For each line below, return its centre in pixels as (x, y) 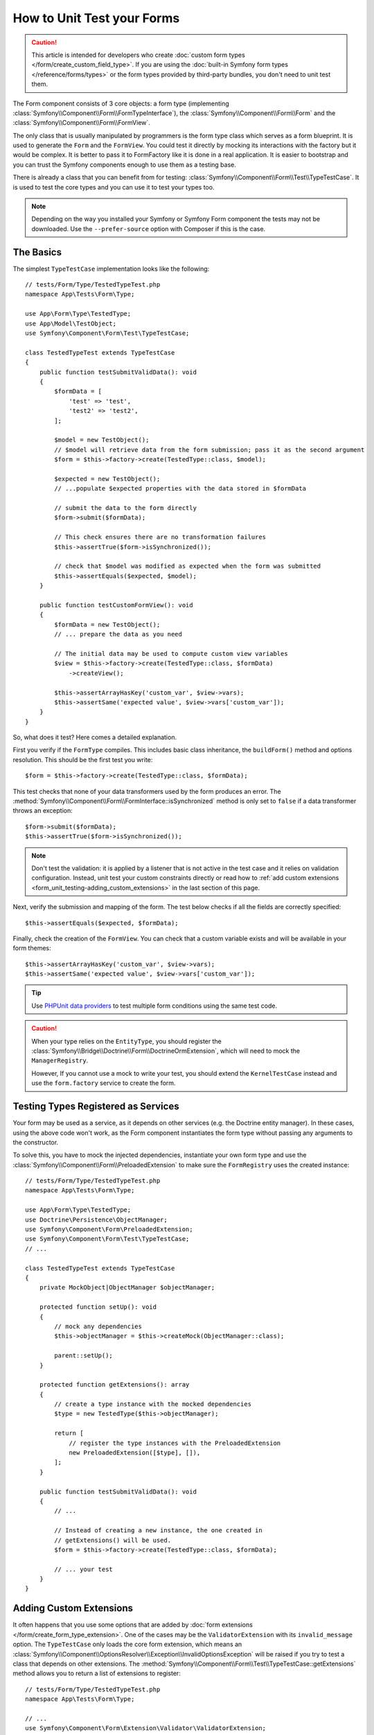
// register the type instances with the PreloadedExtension (175, 1443)
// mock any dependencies (98, 1326)
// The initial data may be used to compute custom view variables (171, 653)
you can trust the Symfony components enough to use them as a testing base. (125, 164)
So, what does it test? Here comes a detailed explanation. (95, 737)
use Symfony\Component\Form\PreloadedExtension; (109, 1229)
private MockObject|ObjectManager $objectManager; (127, 1288)
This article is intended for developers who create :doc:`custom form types (138, 55)
